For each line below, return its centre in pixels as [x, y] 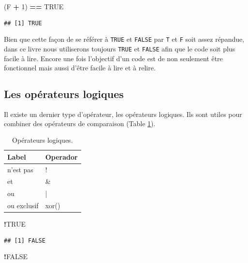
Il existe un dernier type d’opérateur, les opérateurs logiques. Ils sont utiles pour [123, 114]
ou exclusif [23, 205]
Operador [61, 156]
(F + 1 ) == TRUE [34, 6]
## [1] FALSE [25, 240]
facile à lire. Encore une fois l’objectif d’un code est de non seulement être [113, 58]
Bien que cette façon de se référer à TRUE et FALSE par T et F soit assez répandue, [124, 39]
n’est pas [20, 169]
